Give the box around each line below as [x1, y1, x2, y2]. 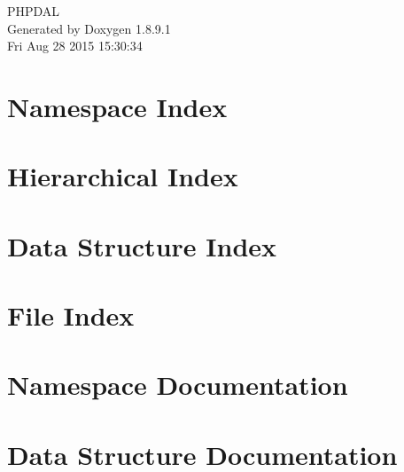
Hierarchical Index [7, 158, 238, 194]
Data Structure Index [7, 227, 277, 264]
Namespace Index [7, 88, 228, 124]
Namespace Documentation [7, 366, 348, 403]
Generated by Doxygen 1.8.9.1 [7, 19, 171, 37]
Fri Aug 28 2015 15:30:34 [7, 36, 143, 55]
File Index [7, 297, 135, 334]
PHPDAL [7, 2, 60, 20]
